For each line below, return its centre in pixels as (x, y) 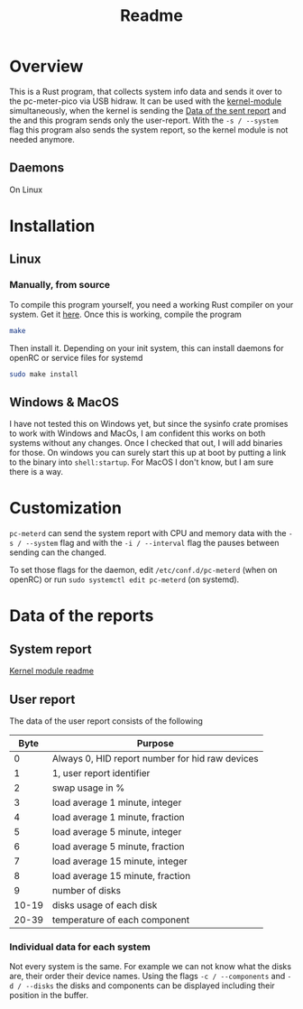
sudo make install (44, 374)
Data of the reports (82, 616)
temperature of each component (121, 920)
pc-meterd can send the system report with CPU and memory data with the (148, 533)
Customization (65, 509)
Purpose (155, 743)
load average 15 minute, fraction (121, 875)
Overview (46, 66)
